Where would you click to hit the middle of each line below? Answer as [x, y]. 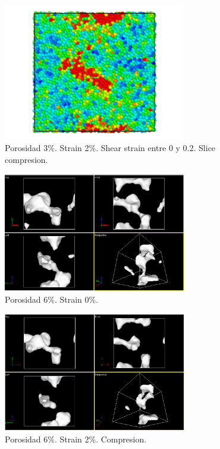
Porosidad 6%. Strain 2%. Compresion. [76, 439]
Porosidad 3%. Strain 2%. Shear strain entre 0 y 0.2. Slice [110, 148]
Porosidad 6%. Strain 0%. [52, 299]
